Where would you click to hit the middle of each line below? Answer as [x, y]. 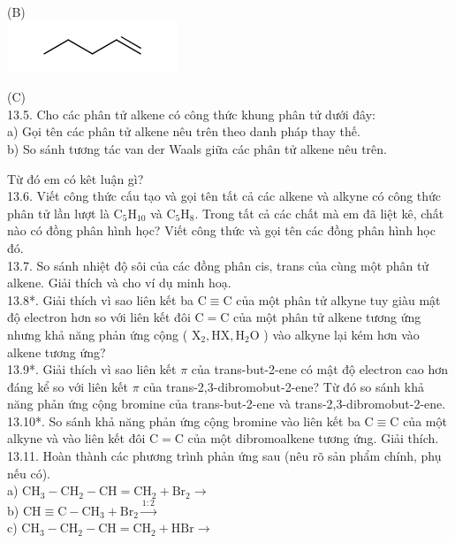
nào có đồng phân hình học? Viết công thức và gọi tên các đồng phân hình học [221, 230]
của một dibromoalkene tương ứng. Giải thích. [313, 438]
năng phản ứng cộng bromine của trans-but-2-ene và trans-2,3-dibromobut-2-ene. [227, 404]
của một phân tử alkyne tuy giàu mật [338, 299]
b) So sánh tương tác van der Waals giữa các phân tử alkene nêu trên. [197, 148]
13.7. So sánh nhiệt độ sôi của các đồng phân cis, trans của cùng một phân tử [218, 265]
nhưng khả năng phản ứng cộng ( [98, 334]
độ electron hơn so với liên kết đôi [99, 317]
